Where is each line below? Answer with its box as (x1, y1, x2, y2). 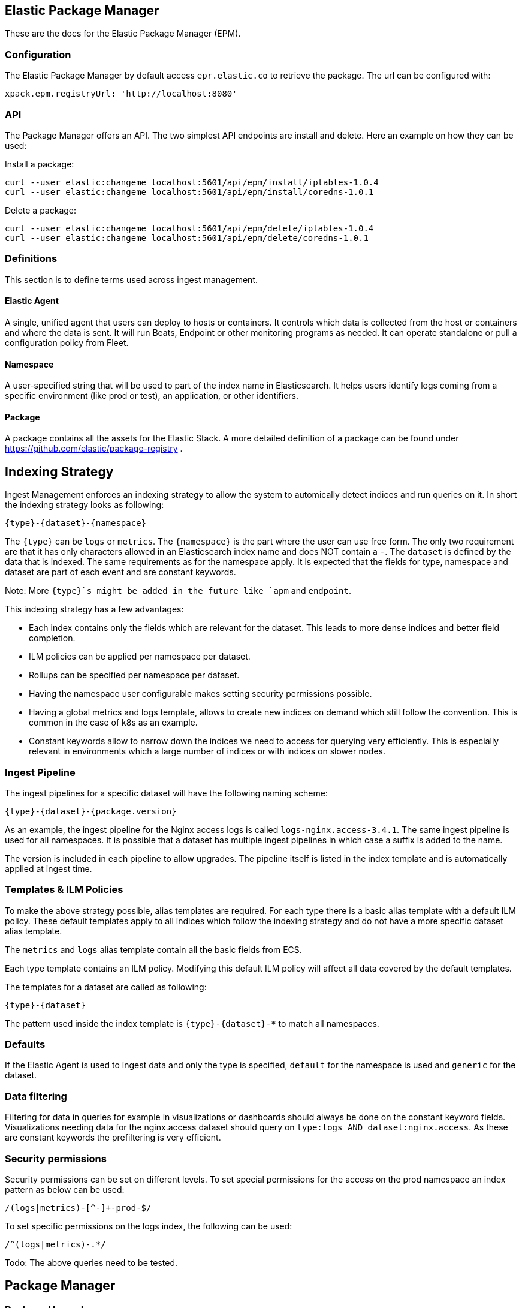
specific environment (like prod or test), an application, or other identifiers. (5, 390, 299, 401)
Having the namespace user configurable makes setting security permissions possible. (29, 688, 372, 699)
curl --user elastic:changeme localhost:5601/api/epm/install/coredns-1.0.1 (5, 187, 374, 197)
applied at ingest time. (5, 863, 92, 874)
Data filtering (5, 1090, 67, 1102)
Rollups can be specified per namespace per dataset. (29, 670, 240, 681)
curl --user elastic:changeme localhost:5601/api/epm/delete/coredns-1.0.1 (5, 233, 369, 243)
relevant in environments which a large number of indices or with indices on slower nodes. (29, 746, 385, 757)
